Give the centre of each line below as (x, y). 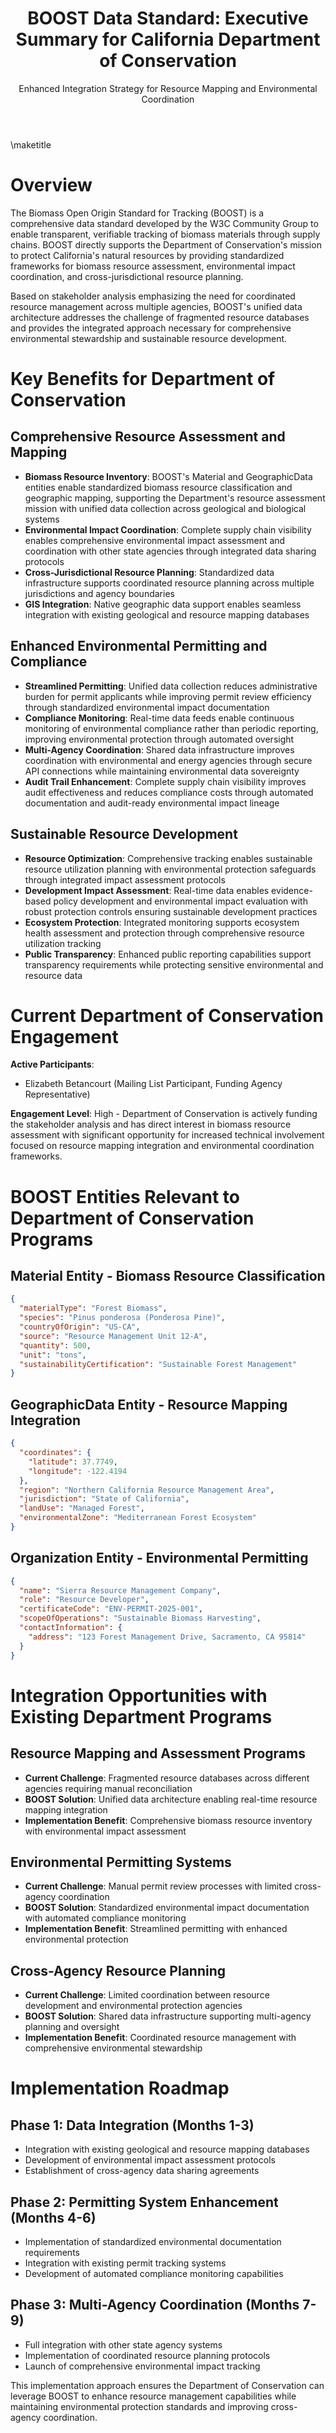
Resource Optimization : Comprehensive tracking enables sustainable (168, 858)
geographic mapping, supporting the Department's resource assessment (175, 498)
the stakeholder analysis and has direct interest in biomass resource (151, 1124)
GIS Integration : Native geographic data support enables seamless (163, 604)
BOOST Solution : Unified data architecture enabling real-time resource (171, 1799)
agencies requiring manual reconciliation (108, 1788)
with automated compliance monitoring (105, 1918)
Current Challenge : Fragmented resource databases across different (167, 1778)
